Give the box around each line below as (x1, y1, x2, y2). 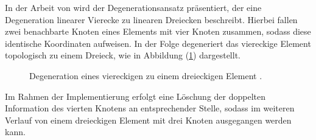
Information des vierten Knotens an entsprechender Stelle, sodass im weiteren (5, 102, 295, 114)
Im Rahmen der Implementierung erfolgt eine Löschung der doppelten (5, 89, 266, 102)
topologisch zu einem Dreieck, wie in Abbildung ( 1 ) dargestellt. (5, 49, 241, 61)
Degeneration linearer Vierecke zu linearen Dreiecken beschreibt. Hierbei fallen (5, 13, 298, 26)
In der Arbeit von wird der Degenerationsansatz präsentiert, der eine (5, 1, 262, 13)
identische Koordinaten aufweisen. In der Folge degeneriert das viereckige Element (5, 37, 311, 49)
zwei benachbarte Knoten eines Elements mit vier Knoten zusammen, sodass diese (5, 25, 311, 38)
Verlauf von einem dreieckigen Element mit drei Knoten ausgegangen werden (5, 113, 292, 126)
